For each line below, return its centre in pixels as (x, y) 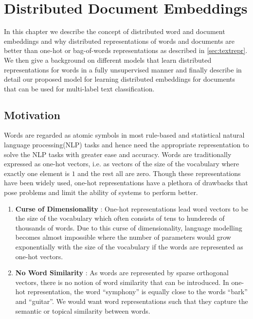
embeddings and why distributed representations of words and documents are (119, 41)
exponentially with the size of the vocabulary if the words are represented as (129, 247)
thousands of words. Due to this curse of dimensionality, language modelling (129, 227)
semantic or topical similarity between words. (83, 310)
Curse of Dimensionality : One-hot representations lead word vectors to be (132, 208)
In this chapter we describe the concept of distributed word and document (115, 31)
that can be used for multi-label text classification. (79, 88)
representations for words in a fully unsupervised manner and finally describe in (123, 69)
